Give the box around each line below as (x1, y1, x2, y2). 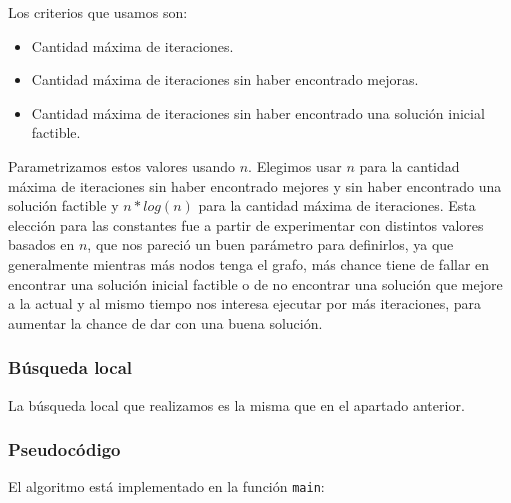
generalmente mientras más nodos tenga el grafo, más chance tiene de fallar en (8, 253, 490, 274)
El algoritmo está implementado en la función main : (8, 476, 325, 497)
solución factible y (8, 195, 119, 216)
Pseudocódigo (8, 437, 121, 462)
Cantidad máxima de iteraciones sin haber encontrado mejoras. (31, 69, 419, 90)
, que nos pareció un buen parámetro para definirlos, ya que (87, 234, 454, 255)
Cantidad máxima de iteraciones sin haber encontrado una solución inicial (31, 102, 485, 123)
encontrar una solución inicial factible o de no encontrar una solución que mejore (8, 273, 503, 294)
